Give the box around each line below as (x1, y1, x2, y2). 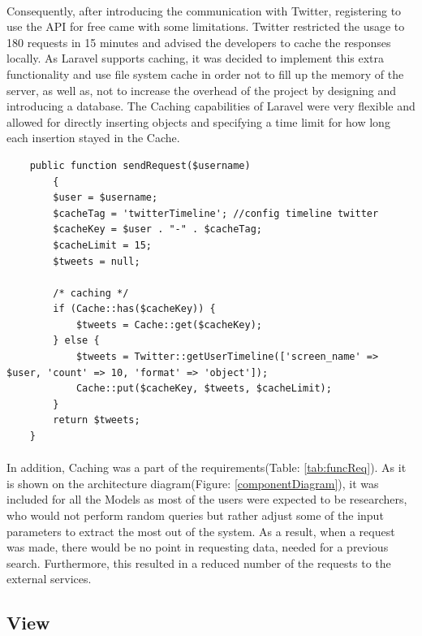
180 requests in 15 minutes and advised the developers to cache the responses (6, 33, 391, 50)
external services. (6, 570, 92, 587)
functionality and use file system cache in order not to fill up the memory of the (6, 65, 404, 82)
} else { (53, 335, 100, 347)
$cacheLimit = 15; (53, 239, 152, 251)
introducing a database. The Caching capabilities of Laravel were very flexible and (6, 97, 416, 115)
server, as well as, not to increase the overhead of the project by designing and (6, 81, 397, 98)
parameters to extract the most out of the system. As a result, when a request (6, 522, 395, 539)
